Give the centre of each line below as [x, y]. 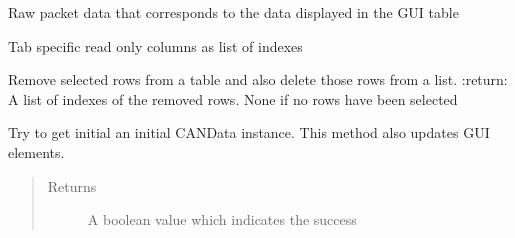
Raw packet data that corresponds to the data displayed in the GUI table [233, 12]
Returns [72, 185]
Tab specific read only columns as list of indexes [155, 45]
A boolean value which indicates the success [222, 219]
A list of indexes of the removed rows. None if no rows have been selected [233, 98]
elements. [36, 151]
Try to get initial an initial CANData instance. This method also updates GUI [249, 132]
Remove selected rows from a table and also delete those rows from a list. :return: [258, 79]
